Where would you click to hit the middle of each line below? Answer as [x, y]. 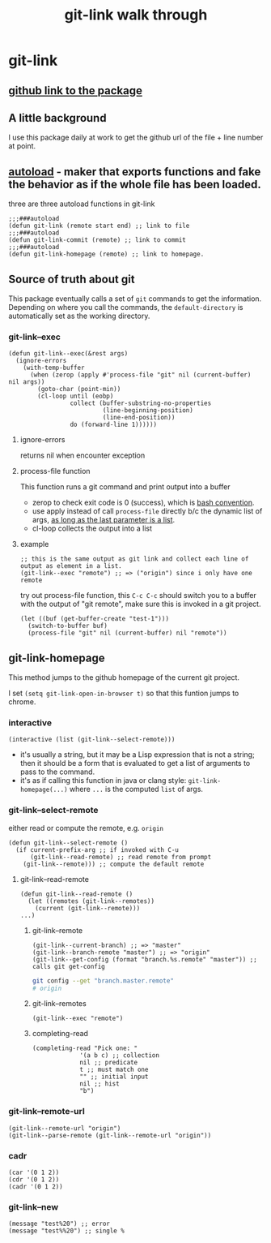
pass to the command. [57, 772]
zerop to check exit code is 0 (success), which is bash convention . [143, 503]
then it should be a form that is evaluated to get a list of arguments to [135, 763]
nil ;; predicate [109, 1063]
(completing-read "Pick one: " [85, 1048]
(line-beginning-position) [148, 411]
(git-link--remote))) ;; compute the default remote [114, 864]
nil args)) [27, 382]
